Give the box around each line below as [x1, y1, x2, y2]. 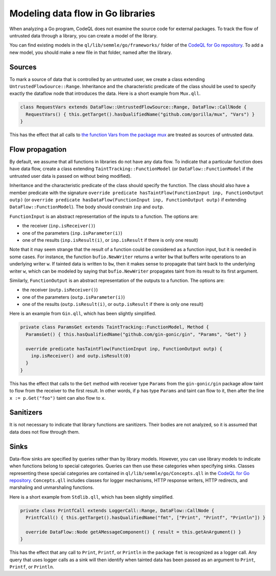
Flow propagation [9, 145, 67, 154]
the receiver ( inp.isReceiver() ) [22, 223, 96, 229]
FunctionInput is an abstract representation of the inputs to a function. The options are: [9, 213, 199, 219]
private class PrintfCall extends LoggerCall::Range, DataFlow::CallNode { [20, 507, 215, 513]
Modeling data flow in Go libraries [9, 8, 155, 19]
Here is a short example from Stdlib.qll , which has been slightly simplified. [9, 493, 174, 500]
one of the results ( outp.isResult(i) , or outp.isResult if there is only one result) [22, 301, 204, 307]
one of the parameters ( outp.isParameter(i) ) [22, 294, 125, 300]
